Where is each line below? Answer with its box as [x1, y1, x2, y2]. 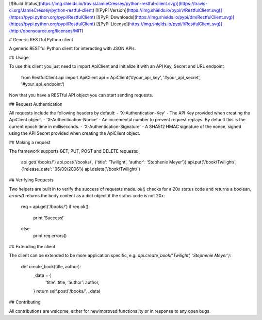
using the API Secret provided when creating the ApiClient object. [9, 130, 140, 136]
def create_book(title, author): [21, 263, 81, 269]
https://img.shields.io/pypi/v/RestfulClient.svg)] [128, 7, 223, 13]
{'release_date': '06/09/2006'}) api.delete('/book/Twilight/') [21, 166, 141, 172]
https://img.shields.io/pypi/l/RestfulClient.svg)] [129, 21, 223, 27]
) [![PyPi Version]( [92, 7, 129, 13]
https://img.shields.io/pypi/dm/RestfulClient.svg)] [136, 14, 235, 20]
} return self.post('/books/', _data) [33, 288, 101, 294]
